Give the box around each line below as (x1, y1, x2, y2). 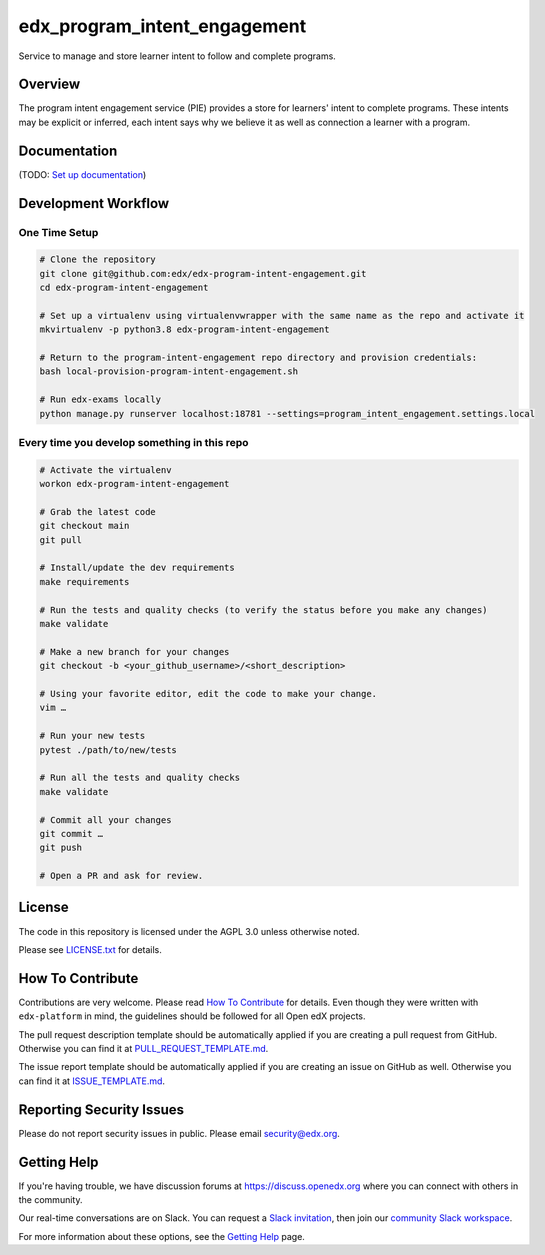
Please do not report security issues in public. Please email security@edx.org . (18, 1127, 340, 1139)
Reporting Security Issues (18, 1101, 185, 1118)
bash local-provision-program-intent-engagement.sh (39, 366, 299, 377)
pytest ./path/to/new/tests (39, 744, 177, 755)
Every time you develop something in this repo (18, 435, 249, 449)
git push (39, 842, 83, 854)
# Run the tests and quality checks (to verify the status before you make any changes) (39, 604, 489, 615)
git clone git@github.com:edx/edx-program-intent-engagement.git (39, 268, 367, 279)
